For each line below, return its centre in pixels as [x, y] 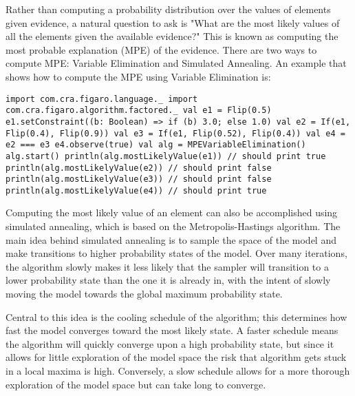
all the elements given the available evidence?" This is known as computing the [172, 36]
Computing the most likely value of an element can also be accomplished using [172, 212]
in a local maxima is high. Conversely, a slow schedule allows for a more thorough [178, 371]
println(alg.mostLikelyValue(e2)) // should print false [139, 168]
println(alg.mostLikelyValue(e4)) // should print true [136, 190]
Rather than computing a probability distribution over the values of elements [168, 9]
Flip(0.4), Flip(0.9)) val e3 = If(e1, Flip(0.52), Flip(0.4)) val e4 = [175, 133]
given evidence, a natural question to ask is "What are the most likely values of [173, 22]
